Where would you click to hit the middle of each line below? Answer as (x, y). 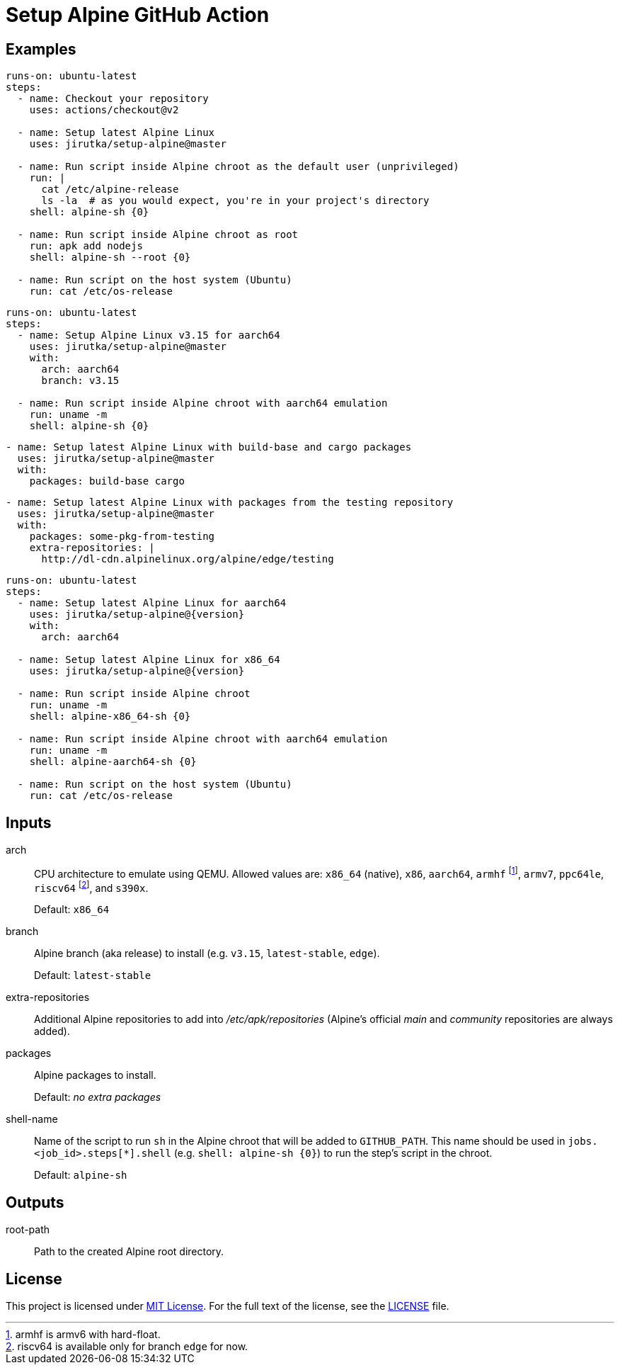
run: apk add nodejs (86, 246)
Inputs (29, 822)
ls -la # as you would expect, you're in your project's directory (235, 201)
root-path (28, 1230)
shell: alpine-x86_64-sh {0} (110, 717)
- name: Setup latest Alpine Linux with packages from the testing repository (230, 503)
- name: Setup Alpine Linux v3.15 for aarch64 (149, 335)
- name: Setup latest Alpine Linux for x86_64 (149, 660)
